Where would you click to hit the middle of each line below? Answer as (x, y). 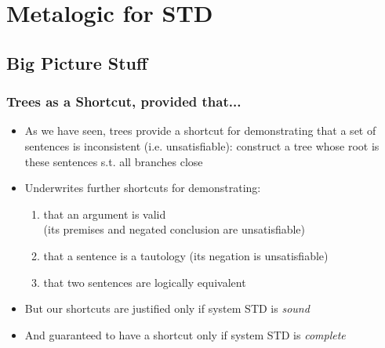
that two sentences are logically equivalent (145, 282)
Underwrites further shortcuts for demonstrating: (143, 188)
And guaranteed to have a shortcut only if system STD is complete (185, 334)
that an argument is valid (105, 214)
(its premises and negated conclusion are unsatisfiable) (174, 229)
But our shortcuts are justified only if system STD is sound (167, 308)
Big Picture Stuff (77, 62)
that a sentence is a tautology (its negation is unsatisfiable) (186, 255)
